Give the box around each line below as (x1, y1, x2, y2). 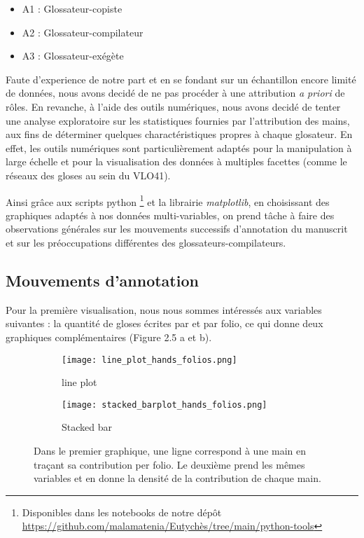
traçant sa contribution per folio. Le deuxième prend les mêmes (34, 457, 305, 471)
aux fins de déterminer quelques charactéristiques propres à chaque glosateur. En (6, 127, 353, 142)
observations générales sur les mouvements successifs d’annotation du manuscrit (6, 221, 348, 236)
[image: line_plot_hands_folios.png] (62, 354, 237, 365)
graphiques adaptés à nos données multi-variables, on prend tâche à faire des (6, 207, 335, 222)
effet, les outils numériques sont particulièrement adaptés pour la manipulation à (6, 140, 352, 155)
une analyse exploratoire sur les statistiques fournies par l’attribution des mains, (6, 113, 350, 127)
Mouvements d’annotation (6, 269, 199, 291)
